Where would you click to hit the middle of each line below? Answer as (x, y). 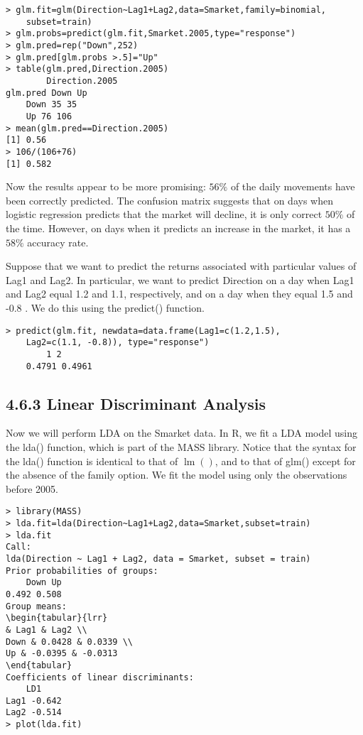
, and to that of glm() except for (285, 461)
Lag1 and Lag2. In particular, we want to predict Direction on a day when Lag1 (180, 279)
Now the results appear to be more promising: (106, 186)
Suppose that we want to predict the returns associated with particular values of (181, 266)
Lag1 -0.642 (34, 701)
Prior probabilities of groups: (82, 571)
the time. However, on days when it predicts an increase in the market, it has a (178, 228)
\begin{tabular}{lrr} (57, 618)
